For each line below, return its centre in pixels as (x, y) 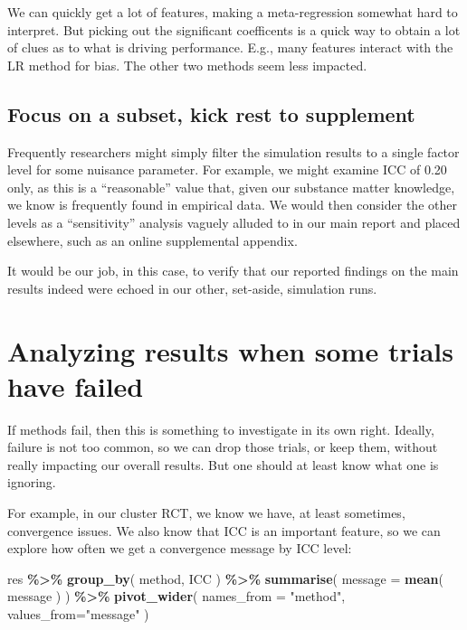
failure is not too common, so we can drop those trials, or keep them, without (223, 447)
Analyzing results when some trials (230, 350)
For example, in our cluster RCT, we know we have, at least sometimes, (206, 513)
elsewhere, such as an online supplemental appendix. (152, 240)
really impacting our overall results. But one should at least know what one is (223, 464)
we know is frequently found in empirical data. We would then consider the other (232, 205)
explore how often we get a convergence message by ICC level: (180, 548)
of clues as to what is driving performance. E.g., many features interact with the (230, 47)
